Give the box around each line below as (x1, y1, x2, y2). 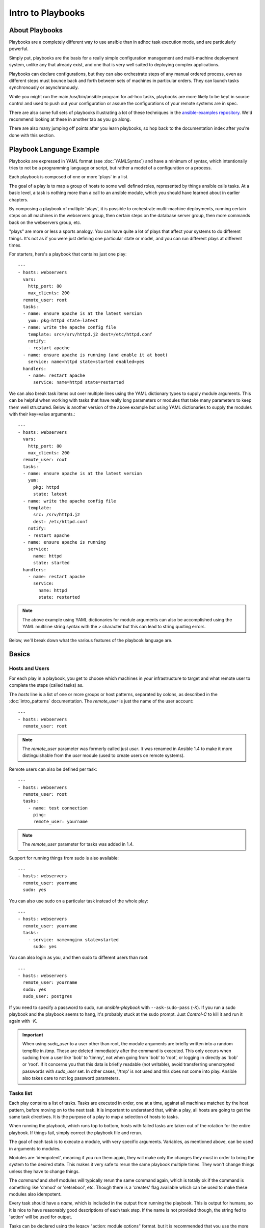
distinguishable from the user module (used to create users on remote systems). (22, 753, 185, 758)
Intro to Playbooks (9, 7, 85, 18)
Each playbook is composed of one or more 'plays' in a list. (9, 174, 129, 180)
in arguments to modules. (9, 1145, 61, 1151)
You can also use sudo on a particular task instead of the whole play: (9, 898, 149, 904)
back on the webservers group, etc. (9, 219, 81, 225)
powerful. (9, 46, 29, 52)
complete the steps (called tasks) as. (9, 682, 83, 688)
